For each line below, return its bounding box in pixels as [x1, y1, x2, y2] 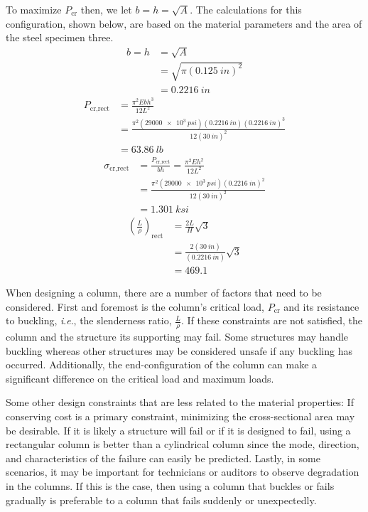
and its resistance [283, 299, 359, 314]
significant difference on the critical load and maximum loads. [6, 370, 274, 385]
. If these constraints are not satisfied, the [180, 313, 363, 328]
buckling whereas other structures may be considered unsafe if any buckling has [6, 343, 352, 358]
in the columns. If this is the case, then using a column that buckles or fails [6, 478, 335, 493]
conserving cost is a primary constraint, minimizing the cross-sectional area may [6, 408, 355, 423]
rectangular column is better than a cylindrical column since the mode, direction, [6, 437, 359, 452]
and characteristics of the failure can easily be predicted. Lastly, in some [6, 450, 320, 465]
